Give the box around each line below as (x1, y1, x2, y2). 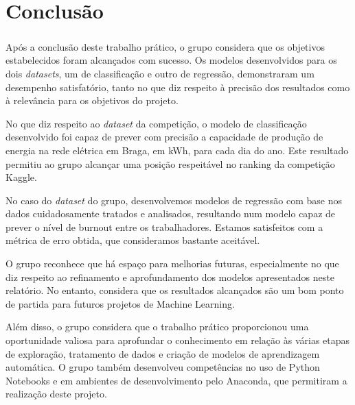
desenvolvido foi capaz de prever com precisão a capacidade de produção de (5, 130, 323, 144)
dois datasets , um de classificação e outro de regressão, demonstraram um (5, 66, 314, 80)
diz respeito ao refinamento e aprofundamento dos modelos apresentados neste (5, 269, 334, 284)
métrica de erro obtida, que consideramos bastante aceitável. (5, 233, 260, 247)
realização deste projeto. (5, 386, 107, 401)
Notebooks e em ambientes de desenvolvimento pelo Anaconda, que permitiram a (5, 373, 347, 387)
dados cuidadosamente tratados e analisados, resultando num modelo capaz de (5, 206, 336, 221)
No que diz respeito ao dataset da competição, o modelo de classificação (5, 116, 307, 130)
